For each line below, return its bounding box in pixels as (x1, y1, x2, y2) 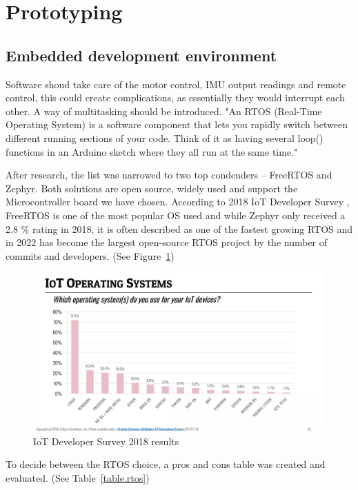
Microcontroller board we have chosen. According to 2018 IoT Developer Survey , (6, 194, 350, 209)
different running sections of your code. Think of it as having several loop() (6, 130, 324, 145)
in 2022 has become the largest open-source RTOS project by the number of (6, 235, 328, 249)
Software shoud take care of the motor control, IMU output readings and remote (6, 76, 346, 91)
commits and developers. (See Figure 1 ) (6, 248, 175, 263)
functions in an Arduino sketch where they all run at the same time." (6, 144, 298, 159)
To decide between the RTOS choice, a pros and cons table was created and (6, 457, 326, 471)
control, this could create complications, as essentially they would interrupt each (6, 90, 345, 105)
